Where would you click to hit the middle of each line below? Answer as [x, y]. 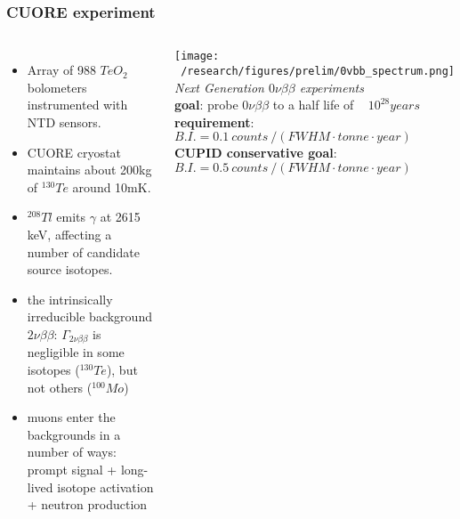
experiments [331, 87]
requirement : [214, 122]
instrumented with [77, 105]
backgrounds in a [74, 434]
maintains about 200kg [89, 170]
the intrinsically [70, 299]
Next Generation [219, 87]
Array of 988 [61, 70]
